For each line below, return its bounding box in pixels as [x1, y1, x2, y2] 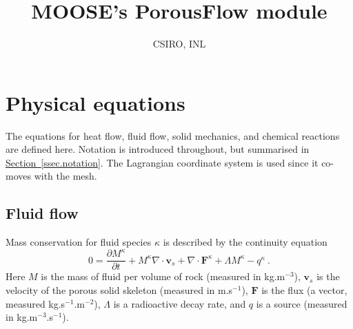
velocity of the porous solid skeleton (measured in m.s [6, 282, 233, 297]
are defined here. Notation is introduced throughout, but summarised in [6, 142, 310, 156]
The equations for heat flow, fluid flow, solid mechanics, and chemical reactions [6, 128, 340, 142]
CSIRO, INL [152, 36, 206, 51]
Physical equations [6, 88, 185, 116]
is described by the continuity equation [163, 235, 327, 249]
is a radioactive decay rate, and [113, 296, 246, 310]
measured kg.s [6, 296, 65, 310]
